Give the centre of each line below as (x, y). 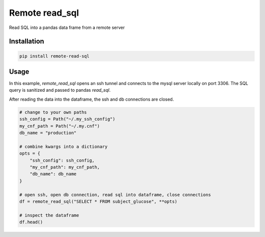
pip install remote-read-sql (54, 56)
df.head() (31, 222)
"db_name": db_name (53, 174)
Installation (26, 41)
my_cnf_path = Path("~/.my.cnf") (60, 126)
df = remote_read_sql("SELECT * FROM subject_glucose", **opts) (98, 201)
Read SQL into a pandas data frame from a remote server (67, 27)
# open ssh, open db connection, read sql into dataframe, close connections (115, 195)
